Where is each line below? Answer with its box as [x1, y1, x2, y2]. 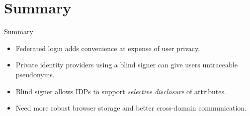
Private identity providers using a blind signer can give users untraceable [15, 59, 238, 70]
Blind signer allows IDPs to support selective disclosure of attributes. [15, 86, 226, 96]
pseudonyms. [15, 69, 55, 79]
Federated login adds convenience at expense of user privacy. [15, 43, 200, 53]
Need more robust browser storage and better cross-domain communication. [15, 103, 247, 113]
